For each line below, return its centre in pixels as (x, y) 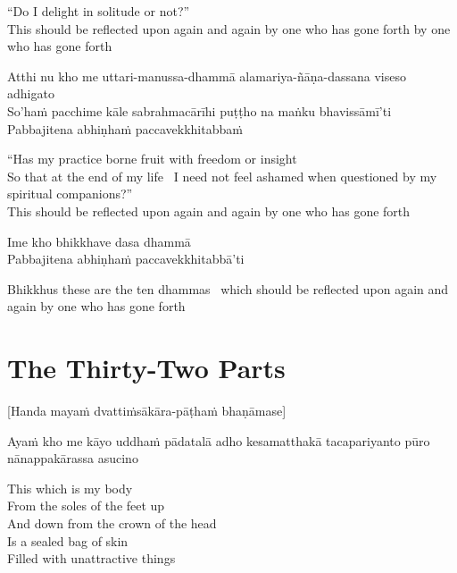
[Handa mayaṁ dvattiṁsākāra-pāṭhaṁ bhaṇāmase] (147, 411)
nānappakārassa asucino (73, 458)
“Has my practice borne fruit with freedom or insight (152, 159)
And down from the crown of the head (112, 523)
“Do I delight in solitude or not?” (99, 11)
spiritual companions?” (70, 194)
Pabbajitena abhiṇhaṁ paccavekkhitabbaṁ (125, 128)
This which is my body (70, 488)
